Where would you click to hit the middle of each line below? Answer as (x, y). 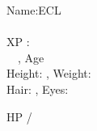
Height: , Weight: (49, 73)
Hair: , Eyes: (38, 89)
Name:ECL (34, 10)
